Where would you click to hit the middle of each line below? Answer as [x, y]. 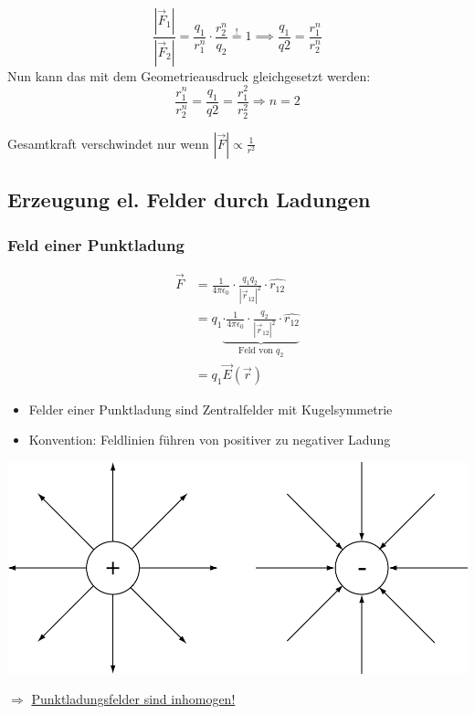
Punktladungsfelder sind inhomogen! [133, 699]
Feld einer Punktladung [96, 244]
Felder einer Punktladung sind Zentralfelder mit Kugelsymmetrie [211, 409]
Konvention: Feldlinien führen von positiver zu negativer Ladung [210, 440]
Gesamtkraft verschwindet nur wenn [108, 143]
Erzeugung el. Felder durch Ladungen [189, 199]
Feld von [256, 350]
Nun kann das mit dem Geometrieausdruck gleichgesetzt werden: [189, 75]
